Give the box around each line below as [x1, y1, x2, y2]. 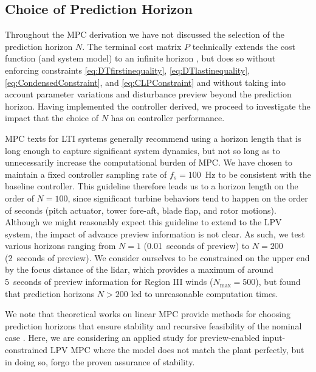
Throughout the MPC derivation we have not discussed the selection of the [5, 28, 284, 41]
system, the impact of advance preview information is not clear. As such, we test [5, 227, 305, 240]
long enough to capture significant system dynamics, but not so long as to [5, 144, 280, 156]
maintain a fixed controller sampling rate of [5, 167, 167, 180]
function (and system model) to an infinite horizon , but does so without [5, 52, 276, 65]
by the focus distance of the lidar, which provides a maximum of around [5, 263, 273, 276]
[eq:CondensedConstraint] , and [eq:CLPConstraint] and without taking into [5, 75, 286, 88]
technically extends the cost [192, 40, 295, 52]
